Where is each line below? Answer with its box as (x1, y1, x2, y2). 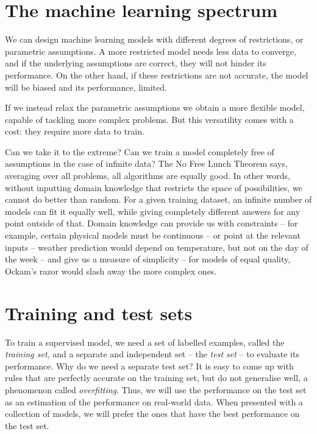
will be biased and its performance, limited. (5, 80, 167, 93)
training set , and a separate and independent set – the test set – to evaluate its (5, 348, 299, 360)
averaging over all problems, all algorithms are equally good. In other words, (5, 169, 290, 182)
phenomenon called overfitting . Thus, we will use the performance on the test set (5, 383, 307, 396)
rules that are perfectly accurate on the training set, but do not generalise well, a (5, 371, 308, 384)
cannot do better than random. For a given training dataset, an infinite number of (5, 193, 312, 206)
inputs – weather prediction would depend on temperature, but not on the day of (5, 240, 308, 253)
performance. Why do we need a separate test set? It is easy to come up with (5, 359, 294, 372)
